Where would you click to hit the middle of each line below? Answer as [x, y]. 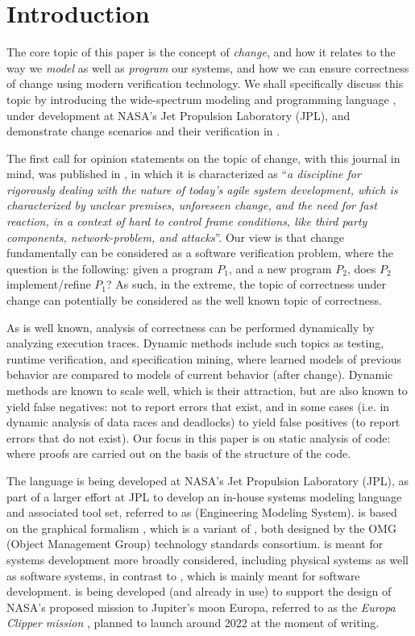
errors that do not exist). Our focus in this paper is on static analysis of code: [199, 437]
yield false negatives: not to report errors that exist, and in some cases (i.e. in [198, 406]
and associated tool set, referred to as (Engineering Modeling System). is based [202, 512]
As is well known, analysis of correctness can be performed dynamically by [191, 327]
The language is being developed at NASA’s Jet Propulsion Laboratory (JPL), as [208, 480]
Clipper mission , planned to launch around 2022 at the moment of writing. [193, 623]
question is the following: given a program [110, 268]
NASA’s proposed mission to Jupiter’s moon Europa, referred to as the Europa [201, 607]
